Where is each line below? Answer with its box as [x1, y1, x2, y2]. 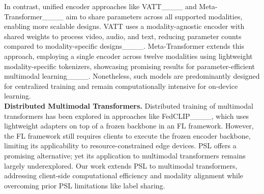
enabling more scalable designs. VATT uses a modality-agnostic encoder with [4, 21, 245, 31]
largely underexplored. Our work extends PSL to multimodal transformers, [4, 160, 238, 171]
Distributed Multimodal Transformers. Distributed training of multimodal [4, 100, 253, 111]
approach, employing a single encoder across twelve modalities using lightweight [4, 50, 253, 61]
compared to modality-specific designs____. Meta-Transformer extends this [4, 41, 244, 51]
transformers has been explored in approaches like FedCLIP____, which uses [4, 110, 249, 121]
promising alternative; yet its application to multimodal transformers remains [4, 150, 246, 160]
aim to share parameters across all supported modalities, [66, 11, 243, 21]
